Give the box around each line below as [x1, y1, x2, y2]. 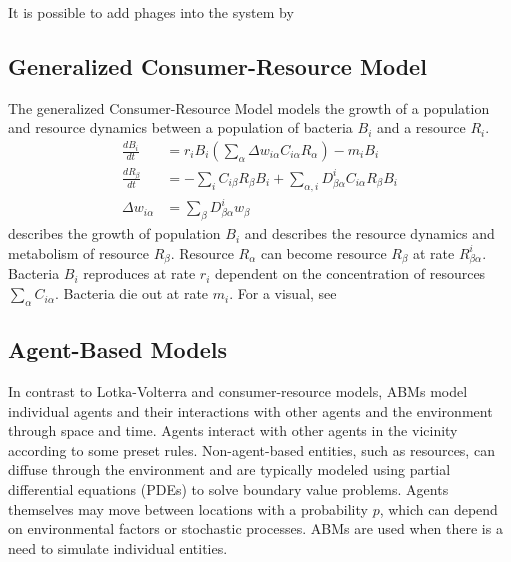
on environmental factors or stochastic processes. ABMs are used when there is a [8, 518, 503, 539]
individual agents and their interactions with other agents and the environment [8, 400, 493, 421]
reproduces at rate [83, 263, 196, 284]
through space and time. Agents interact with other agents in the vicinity [8, 420, 458, 441]
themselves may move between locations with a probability [8, 498, 368, 519]
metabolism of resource [8, 242, 149, 263]
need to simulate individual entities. [8, 537, 228, 558]
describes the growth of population [8, 223, 221, 244]
